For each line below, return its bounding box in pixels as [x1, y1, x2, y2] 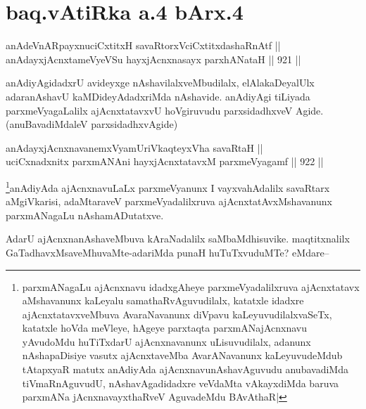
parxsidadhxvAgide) [91, 117, 178, 131]
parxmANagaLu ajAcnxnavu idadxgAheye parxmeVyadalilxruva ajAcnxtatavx [22, 279, 360, 294]
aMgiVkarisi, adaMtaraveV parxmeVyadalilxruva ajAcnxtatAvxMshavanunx [6, 194, 332, 209]
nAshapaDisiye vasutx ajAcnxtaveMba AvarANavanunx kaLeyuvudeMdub [22, 348, 343, 363]
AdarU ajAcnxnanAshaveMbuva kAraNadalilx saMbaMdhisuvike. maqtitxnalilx [6, 231, 350, 246]
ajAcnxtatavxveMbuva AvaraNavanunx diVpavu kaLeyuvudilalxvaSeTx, [22, 306, 332, 321]
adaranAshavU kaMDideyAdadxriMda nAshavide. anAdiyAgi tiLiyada [6, 89, 310, 103]
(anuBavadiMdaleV [6, 117, 88, 131]
